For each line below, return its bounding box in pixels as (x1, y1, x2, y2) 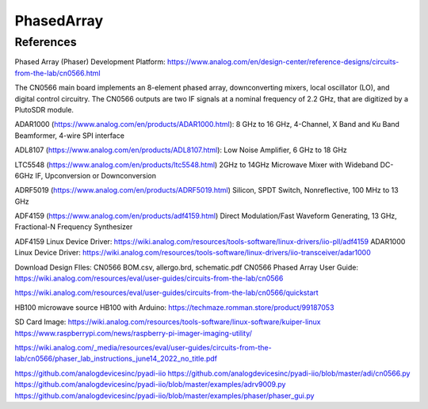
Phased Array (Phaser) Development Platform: (14, 57, 166, 67)
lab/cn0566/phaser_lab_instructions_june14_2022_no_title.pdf (14, 354, 218, 364)
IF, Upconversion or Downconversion (35, 170, 157, 180)
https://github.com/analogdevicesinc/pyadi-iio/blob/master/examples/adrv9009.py (14, 380, 286, 389)
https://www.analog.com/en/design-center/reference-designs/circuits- (166, 57, 399, 67)
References (14, 35, 77, 49)
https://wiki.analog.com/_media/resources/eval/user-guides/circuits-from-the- (14, 342, 273, 352)
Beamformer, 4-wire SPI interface (14, 131, 124, 140)
